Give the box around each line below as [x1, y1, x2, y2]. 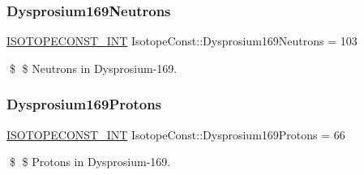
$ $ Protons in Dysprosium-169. [9, 153, 171, 170]
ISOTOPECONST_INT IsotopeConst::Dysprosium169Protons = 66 [6, 126, 345, 143]
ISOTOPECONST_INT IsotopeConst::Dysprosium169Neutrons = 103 [6, 32, 358, 49]
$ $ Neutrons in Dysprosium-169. [9, 59, 178, 76]
